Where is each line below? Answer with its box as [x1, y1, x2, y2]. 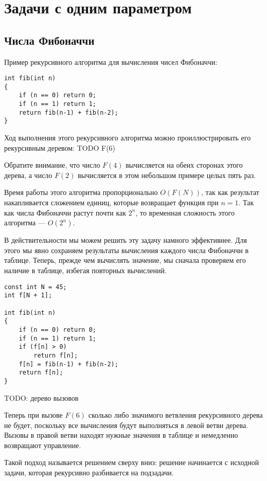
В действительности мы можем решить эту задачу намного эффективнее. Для [4, 235, 247, 245]
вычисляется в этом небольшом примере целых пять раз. [78, 169, 256, 180]
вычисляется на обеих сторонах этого [126, 159, 243, 170]
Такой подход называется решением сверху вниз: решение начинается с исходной [4, 457, 259, 468]
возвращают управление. [4, 439, 81, 450]
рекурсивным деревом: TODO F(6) [4, 142, 116, 153]
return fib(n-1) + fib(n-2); [19, 109, 118, 116]
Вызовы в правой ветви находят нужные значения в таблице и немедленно [4, 430, 238, 440]
